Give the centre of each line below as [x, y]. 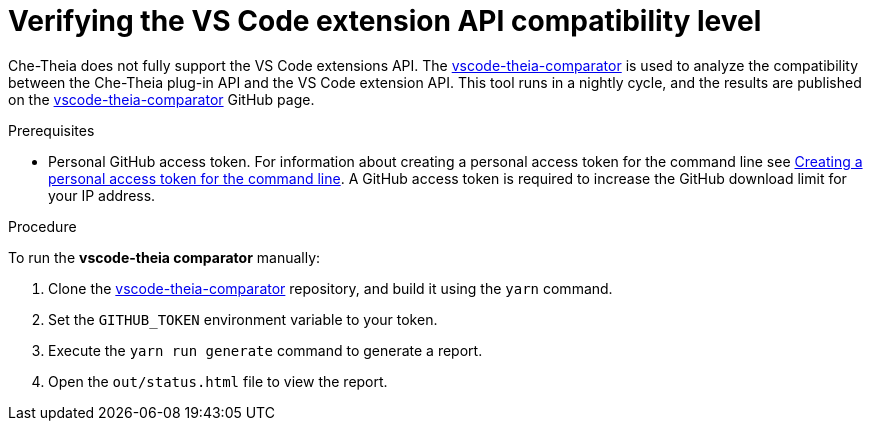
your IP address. [102, 195]
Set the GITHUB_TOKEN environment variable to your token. [243, 319]
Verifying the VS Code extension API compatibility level [385, 21]
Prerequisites [51, 130]
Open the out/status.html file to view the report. [218, 381]
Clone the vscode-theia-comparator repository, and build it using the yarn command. [330, 288]
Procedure [42, 226]
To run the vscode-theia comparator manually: [164, 257]
